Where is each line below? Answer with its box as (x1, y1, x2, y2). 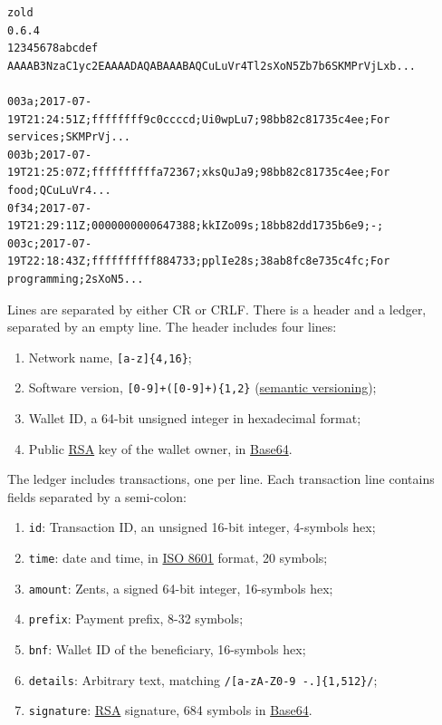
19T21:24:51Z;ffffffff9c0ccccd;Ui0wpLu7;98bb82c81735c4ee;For (7, 112, 390, 126)
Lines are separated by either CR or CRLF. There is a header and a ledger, (7, 299, 427, 318)
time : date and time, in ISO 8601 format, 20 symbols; (28, 548, 328, 567)
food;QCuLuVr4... (7, 183, 111, 197)
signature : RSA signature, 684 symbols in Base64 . (28, 701, 312, 720)
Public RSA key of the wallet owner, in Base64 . (28, 439, 293, 458)
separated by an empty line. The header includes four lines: (7, 317, 337, 336)
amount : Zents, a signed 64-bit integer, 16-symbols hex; (28, 578, 333, 597)
